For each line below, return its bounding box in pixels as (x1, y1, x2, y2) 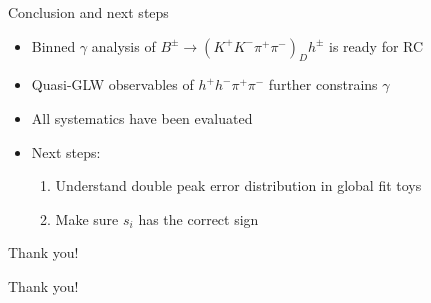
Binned (31, 35, 76, 56)
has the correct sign (138, 208, 259, 229)
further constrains (268, 74, 378, 95)
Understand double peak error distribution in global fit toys (55, 175, 422, 196)
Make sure (55, 208, 119, 229)
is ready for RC (329, 35, 424, 56)
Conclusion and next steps (8, 2, 169, 22)
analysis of (91, 35, 156, 56)
